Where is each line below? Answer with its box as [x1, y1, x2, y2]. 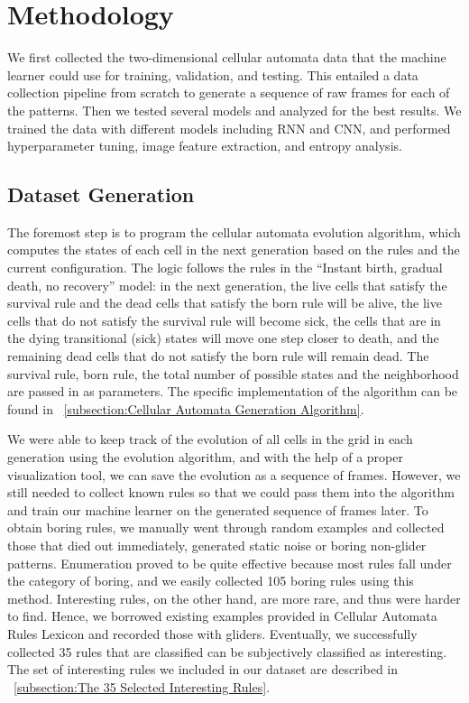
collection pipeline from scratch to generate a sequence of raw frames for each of [7, 83, 450, 102]
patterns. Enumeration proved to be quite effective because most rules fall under [7, 553, 452, 572]
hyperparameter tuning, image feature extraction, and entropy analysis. [7, 136, 402, 155]
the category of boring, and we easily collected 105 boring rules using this [7, 571, 414, 590]
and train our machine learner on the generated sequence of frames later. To [7, 500, 428, 519]
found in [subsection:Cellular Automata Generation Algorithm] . [7, 399, 364, 418]
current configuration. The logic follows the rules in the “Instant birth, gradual [7, 258, 443, 277]
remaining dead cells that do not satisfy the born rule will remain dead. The [7, 347, 429, 365]
